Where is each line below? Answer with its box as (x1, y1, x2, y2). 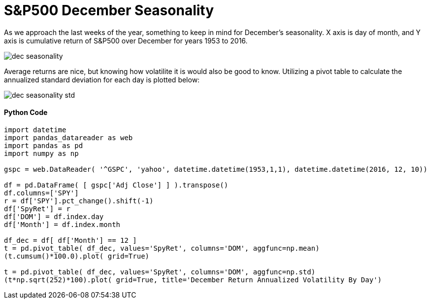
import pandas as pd (4, 141, 83, 150)
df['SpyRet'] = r (4, 204, 70, 213)
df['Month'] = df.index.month (4, 220, 121, 228)
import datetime (4, 125, 66, 134)
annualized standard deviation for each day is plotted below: (4, 75, 200, 84)
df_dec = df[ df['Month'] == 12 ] (4, 236, 137, 244)
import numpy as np (4, 149, 79, 157)
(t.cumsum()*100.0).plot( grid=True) (4, 252, 150, 260)
